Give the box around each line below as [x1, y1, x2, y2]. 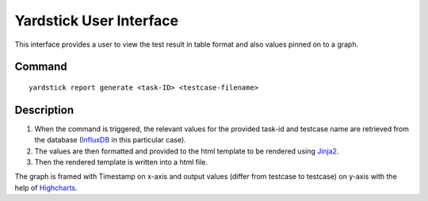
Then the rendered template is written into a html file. [34, 157, 208, 167]
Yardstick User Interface [14, 12, 178, 29]
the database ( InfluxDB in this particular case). [34, 135, 186, 145]
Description [14, 103, 75, 116]
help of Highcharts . [14, 183, 78, 192]
